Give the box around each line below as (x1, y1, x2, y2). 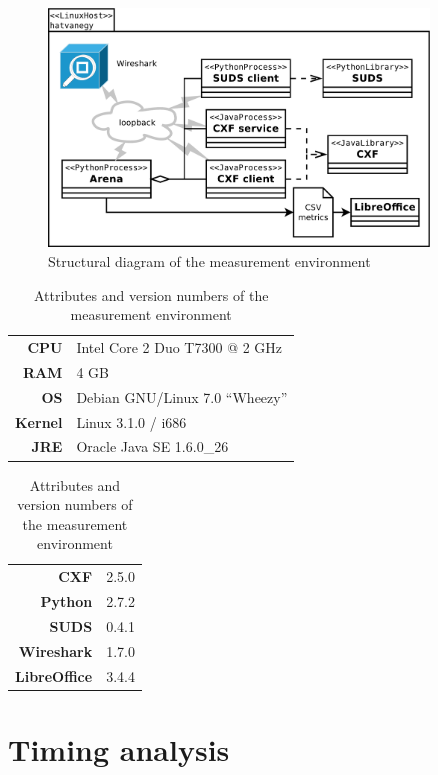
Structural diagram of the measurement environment (48, 251, 371, 272)
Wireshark (18, 640, 93, 661)
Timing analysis (8, 728, 230, 769)
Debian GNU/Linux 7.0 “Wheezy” (76, 386, 288, 407)
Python (40, 591, 93, 612)
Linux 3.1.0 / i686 (76, 411, 187, 432)
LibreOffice (15, 665, 93, 686)
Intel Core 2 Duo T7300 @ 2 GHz (76, 337, 283, 358)
